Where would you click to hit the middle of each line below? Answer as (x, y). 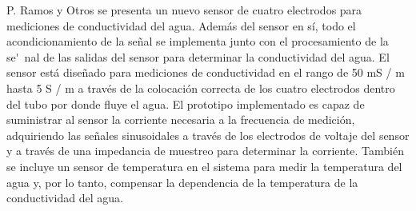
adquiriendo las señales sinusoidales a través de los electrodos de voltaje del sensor (208, 135)
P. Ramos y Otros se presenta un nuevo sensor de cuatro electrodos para (184, 10)
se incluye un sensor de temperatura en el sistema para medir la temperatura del (204, 166)
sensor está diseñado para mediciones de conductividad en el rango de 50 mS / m (206, 72)
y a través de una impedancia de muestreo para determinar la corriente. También (206, 151)
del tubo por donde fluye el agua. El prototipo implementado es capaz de (186, 104)
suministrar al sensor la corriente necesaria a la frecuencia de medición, (181, 119)
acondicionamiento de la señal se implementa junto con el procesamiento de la (198, 41)
